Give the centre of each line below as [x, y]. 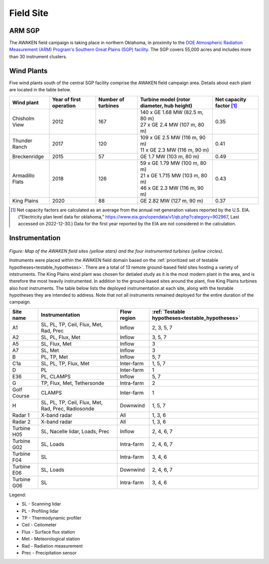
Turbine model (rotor [165, 99]
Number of [111, 99]
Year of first [66, 99]
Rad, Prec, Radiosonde [67, 408]
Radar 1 [21, 415]
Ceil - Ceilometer [39, 525]
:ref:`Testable [169, 312]
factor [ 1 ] [226, 106]
